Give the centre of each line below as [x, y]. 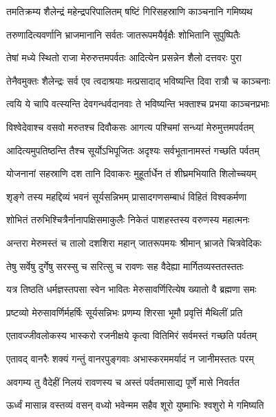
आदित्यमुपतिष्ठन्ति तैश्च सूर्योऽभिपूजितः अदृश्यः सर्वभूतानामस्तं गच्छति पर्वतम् [133, 150]
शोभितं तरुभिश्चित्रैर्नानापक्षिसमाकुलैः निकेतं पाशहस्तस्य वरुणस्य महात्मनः [128, 220]
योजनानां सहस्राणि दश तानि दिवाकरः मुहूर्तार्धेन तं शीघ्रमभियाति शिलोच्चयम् [131, 173]
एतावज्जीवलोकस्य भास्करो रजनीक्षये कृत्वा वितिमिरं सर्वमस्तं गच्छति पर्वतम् [132, 335]
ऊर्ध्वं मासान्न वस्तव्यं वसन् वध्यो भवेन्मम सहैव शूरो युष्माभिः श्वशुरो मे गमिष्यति [135, 405]
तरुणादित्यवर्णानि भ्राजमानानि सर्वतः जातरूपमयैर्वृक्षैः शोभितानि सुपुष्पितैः [123, 34]
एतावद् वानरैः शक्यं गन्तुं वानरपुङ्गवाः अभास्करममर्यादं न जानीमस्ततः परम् [130, 358]
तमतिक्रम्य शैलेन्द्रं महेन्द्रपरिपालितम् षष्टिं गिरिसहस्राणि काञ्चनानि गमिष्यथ [129, 11]
